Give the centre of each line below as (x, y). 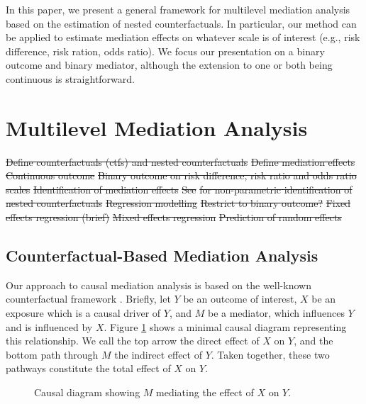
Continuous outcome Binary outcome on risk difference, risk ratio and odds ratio (181, 175)
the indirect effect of (158, 354)
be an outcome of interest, (240, 299)
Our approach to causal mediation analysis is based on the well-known (159, 285)
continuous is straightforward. (70, 78)
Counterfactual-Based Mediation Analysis (162, 256)
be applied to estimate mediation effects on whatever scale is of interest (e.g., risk (183, 37)
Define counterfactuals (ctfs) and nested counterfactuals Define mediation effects (181, 161)
